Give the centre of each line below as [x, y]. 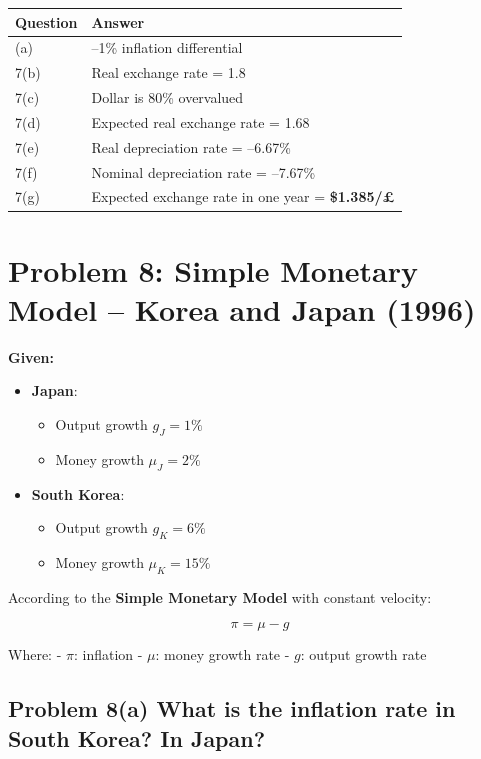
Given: [31, 356]
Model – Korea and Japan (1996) [242, 308]
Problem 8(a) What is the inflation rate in [232, 708]
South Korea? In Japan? [137, 737]
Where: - [35, 654]
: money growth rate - [222, 654]
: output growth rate [363, 654]
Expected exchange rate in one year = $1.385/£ [243, 196]
